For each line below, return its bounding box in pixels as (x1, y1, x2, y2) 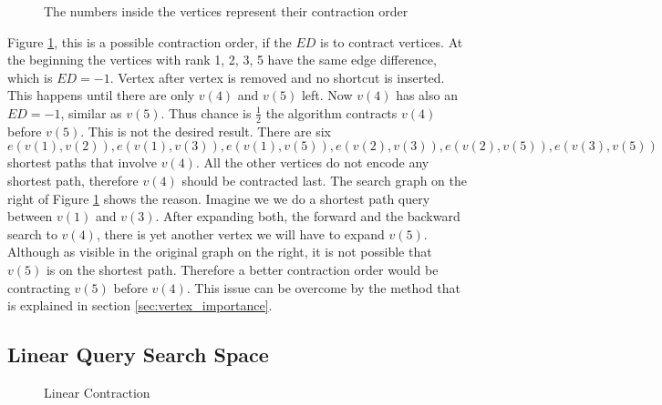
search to (7, 224, 57, 243)
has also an (396, 86, 458, 105)
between (7, 207, 53, 226)
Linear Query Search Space (7, 340, 269, 369)
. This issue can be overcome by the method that (186, 278, 460, 297)
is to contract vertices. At (320, 32, 463, 51)
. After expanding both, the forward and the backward (155, 207, 460, 226)
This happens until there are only (7, 86, 195, 105)
